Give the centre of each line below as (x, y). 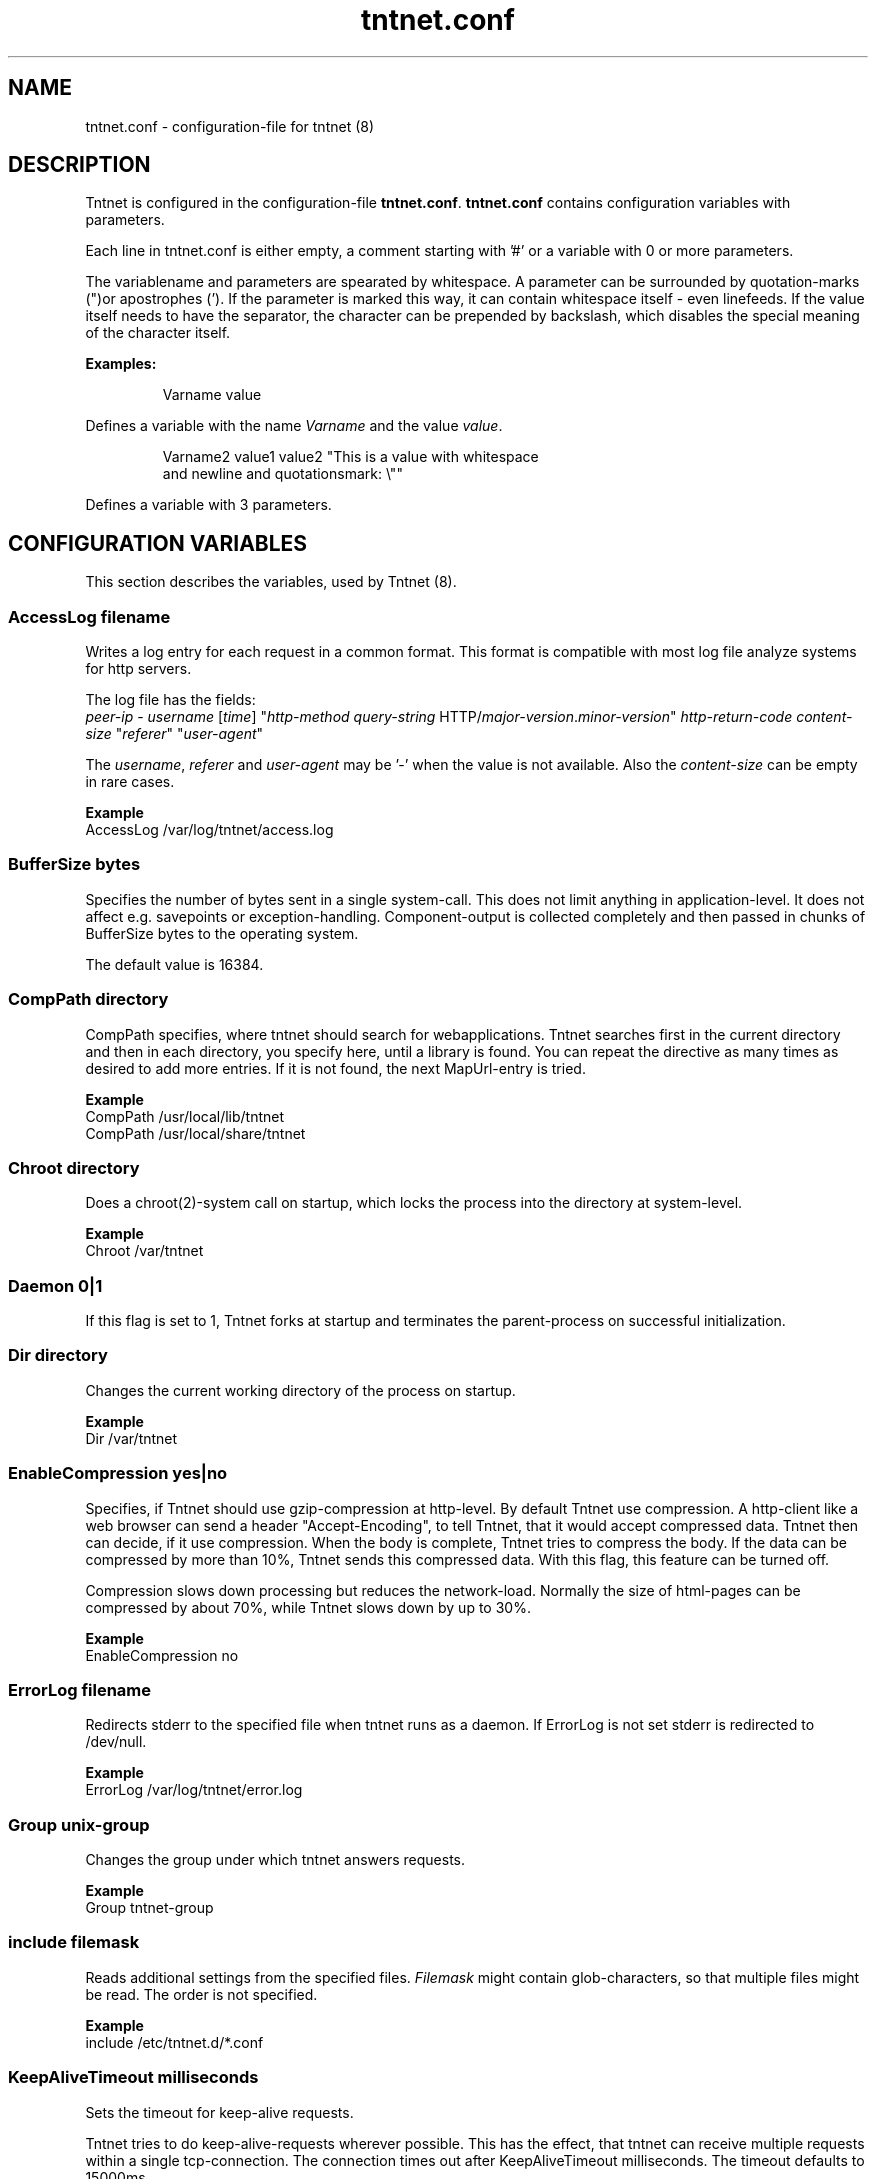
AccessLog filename (89, 616)
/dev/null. (116, 1742)
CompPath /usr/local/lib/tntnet (185, 1116)
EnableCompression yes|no (118, 1473)
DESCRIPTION (79, 165)
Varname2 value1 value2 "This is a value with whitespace (350, 457)
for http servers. (138, 669)
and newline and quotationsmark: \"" (282, 474)
